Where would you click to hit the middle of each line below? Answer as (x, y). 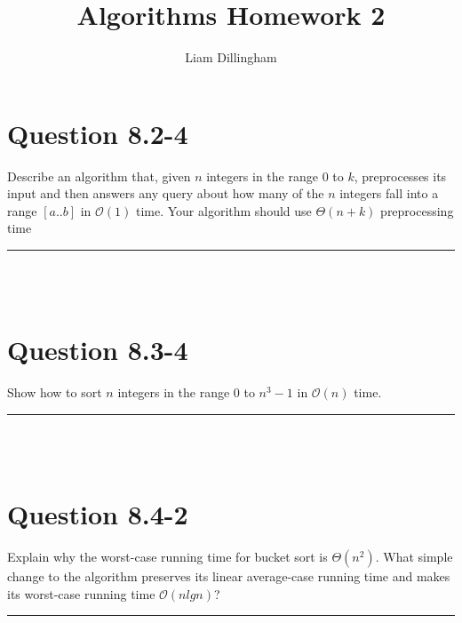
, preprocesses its (400, 176)
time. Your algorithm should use (223, 210)
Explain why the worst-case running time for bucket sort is (167, 557)
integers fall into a (389, 193)
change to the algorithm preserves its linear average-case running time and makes (229, 576)
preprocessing (417, 210)
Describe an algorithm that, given (99, 176)
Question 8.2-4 (98, 133)
